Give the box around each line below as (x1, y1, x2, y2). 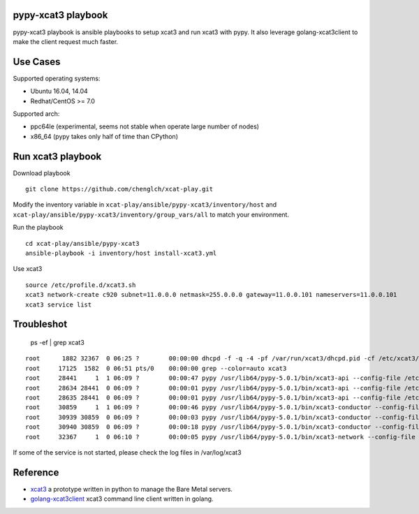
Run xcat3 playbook (13, 150, 102, 162)
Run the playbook (13, 223, 64, 232)
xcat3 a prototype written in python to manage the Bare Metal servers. (30, 485, 233, 493)
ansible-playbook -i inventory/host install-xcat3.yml (25, 249, 217, 258)
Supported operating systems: (13, 74, 101, 82)
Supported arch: (13, 109, 60, 118)
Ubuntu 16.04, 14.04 (30, 87, 89, 96)
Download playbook (13, 168, 71, 177)
